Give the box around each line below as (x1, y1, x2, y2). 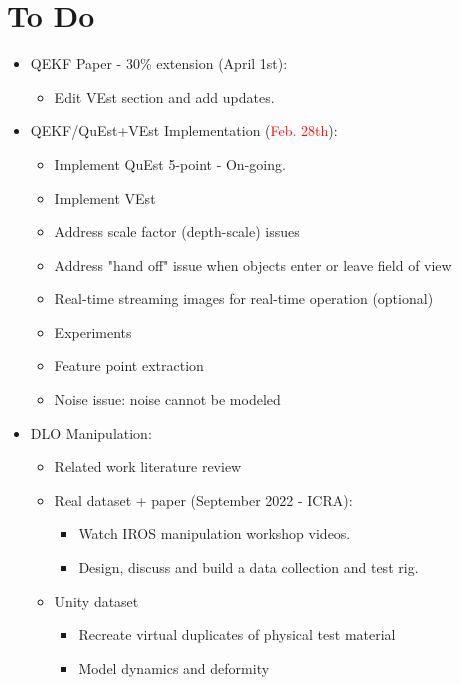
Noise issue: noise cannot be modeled (54, 389, 281, 410)
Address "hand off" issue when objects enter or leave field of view (54, 254, 452, 275)
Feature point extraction (54, 355, 204, 376)
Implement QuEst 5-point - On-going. (54, 153, 286, 174)
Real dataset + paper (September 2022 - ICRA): (54, 489, 353, 510)
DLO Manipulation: (30, 422, 152, 443)
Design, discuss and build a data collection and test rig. (78, 557, 419, 578)
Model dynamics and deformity (78, 657, 270, 678)
